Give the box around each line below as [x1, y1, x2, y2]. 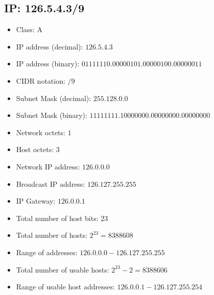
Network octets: [16, 127, 65, 137]
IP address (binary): [16, 58, 80, 69]
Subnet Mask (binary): [16, 110, 87, 120]
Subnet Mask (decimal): [16, 92, 91, 103]
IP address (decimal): [16, 41, 83, 52]
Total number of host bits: [16, 212, 99, 223]
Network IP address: [16, 161, 80, 171]
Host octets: [16, 144, 54, 155]
